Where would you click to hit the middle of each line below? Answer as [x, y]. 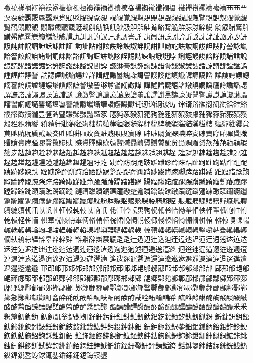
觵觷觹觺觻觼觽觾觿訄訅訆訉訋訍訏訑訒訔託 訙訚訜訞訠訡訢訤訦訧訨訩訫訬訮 [126, 36]
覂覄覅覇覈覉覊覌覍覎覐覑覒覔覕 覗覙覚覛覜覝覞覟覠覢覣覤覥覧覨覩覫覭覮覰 [126, 17]
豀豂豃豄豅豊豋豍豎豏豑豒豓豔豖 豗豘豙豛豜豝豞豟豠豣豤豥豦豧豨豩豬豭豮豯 [126, 114]
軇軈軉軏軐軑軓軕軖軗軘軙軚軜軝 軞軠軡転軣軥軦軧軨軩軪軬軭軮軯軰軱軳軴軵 [126, 210]
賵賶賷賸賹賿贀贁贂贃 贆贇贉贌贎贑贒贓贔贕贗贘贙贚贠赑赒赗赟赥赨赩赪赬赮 [126, 143]
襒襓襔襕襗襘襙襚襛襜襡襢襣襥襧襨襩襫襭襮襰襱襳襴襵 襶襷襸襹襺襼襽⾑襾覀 [126, 7]
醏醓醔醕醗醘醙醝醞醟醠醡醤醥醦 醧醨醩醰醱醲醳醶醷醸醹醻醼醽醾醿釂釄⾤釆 [126, 307]
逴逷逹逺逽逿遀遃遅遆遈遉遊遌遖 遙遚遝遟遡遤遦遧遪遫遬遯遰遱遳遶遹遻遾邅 [126, 258]
